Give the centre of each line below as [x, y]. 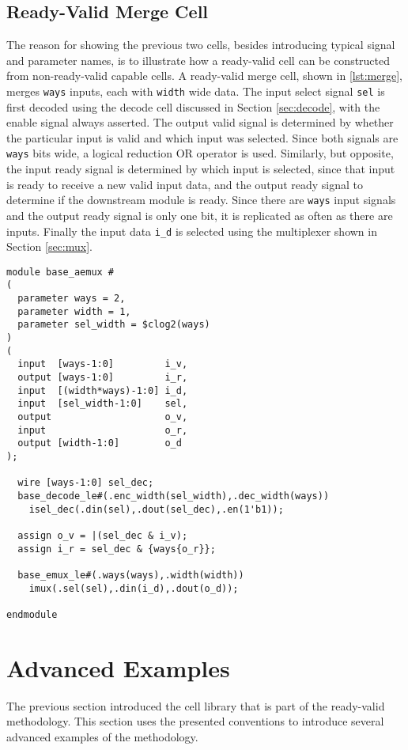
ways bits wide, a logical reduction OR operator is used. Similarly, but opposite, [200, 153]
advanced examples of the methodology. [102, 736]
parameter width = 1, [74, 311]
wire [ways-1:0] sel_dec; [86, 483]
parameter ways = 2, [72, 299]
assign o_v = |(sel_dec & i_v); [103, 535]
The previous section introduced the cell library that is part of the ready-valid [196, 705]
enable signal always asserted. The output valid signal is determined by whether [200, 122]
